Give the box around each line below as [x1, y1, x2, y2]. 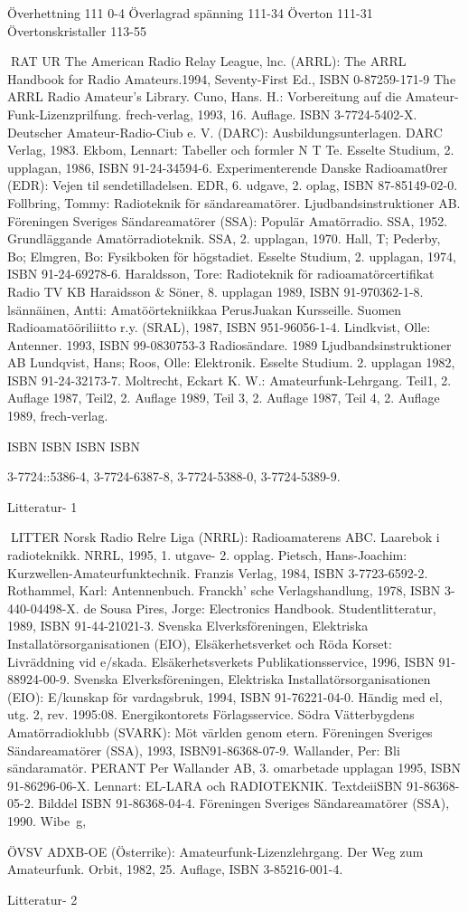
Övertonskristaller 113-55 [7, 21, 146, 40]
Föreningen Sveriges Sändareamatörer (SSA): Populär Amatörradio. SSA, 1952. [7, 211, 448, 230]
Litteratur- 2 [7, 889, 78, 908]
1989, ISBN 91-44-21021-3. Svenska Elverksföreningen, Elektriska [7, 616, 369, 635]
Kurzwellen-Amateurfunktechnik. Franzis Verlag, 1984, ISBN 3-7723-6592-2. [7, 563, 428, 582]
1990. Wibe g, [7, 811, 87, 830]
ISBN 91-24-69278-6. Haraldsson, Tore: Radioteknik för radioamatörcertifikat [7, 264, 435, 283]
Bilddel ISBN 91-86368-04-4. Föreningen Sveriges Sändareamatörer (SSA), [38, 793, 450, 812]
